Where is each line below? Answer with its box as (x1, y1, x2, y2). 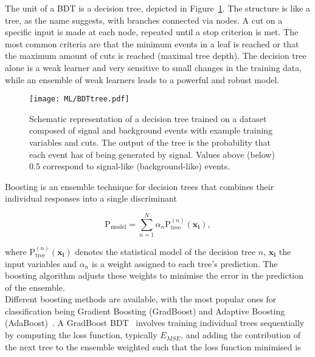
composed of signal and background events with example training (29, 124, 273, 137)
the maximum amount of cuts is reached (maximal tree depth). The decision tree (5, 49, 306, 62)
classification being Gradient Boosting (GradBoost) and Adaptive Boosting (5, 304, 285, 317)
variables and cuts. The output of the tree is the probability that (29, 136, 271, 148)
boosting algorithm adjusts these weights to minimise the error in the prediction (5, 269, 304, 282)
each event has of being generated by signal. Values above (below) (29, 148, 275, 160)
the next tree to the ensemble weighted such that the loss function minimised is (5, 340, 301, 353)
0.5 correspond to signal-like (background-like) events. (29, 160, 230, 172)
